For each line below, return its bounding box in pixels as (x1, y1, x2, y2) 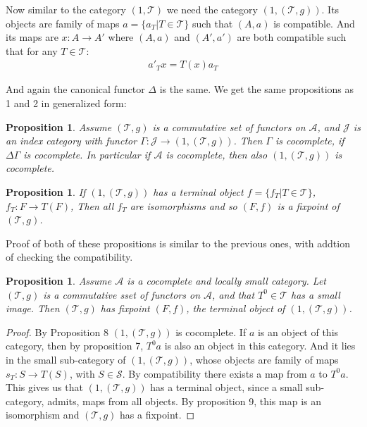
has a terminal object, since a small (150, 380, 303, 395)
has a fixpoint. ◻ (120, 407, 195, 422)
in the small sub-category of (6, 352, 126, 366)
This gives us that (6, 380, 83, 395)
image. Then (6, 301, 60, 316)
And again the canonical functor (6, 82, 145, 97)
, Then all (70, 198, 114, 213)
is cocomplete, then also (166, 147, 268, 161)
